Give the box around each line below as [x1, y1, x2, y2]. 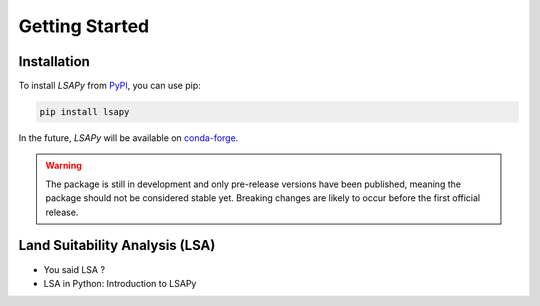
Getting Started [18, 15, 150, 37]
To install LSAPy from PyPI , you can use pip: [18, 80, 201, 92]
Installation [18, 53, 90, 70]
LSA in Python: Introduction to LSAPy [43, 277, 197, 289]
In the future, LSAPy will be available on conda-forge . [18, 132, 239, 144]
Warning [45, 160, 82, 172]
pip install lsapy [39, 106, 130, 118]
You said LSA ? [43, 263, 105, 275]
